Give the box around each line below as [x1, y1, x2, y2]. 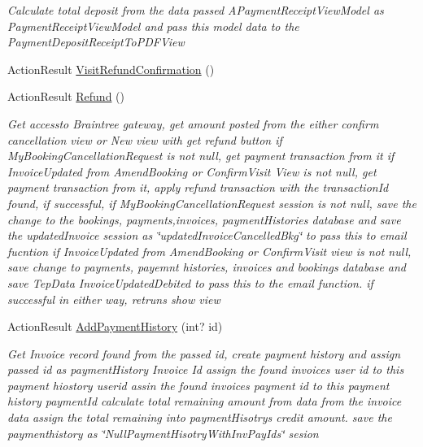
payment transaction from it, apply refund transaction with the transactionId [7, 179, 389, 196]
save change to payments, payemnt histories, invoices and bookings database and [7, 258, 407, 276]
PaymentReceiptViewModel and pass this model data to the [7, 17, 299, 34]
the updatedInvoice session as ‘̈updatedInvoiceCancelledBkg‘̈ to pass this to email [7, 227, 407, 244]
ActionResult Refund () [7, 88, 124, 105]
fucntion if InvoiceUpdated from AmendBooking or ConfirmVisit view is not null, [7, 242, 412, 259]
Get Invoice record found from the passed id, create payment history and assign [7, 345, 401, 362]
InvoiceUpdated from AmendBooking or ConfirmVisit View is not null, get [7, 163, 377, 180]
